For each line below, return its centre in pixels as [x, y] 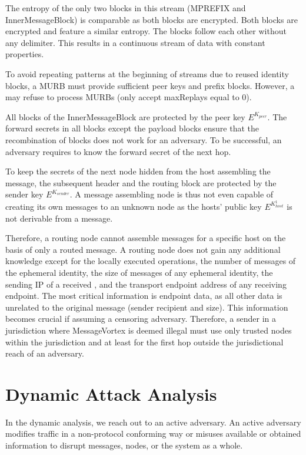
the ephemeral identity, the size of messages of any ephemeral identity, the [139, 272]
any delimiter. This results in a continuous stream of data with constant [135, 42]
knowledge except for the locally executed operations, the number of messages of [151, 261]
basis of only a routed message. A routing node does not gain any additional [143, 249]
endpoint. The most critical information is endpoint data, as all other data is [144, 296]
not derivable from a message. [59, 218]
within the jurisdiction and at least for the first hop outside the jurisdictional [144, 342]
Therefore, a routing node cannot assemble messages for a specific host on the [146, 238]
